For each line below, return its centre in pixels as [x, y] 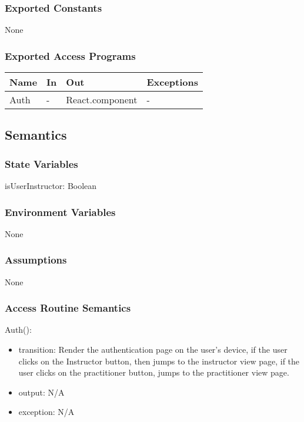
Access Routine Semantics [68, 308]
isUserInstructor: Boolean [51, 186]
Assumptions [36, 260]
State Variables [41, 163]
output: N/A [41, 392]
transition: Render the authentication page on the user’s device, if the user [153, 350]
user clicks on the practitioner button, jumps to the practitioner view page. [154, 372]
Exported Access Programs [70, 55]
